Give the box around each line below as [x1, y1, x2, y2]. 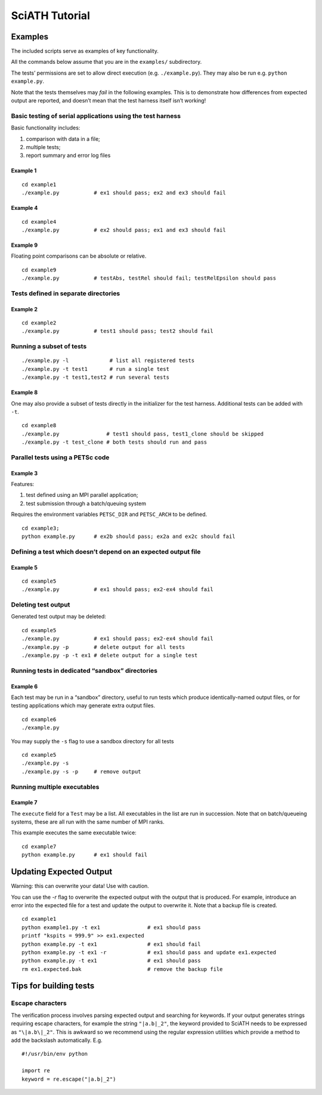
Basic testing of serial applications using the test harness [11, 112, 181, 120]
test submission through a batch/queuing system [26, 500, 146, 507]
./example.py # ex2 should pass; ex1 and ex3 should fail [21, 227, 226, 233]
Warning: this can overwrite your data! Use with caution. [11, 883, 149, 890]
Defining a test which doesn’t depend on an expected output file [11, 547, 201, 556]
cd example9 [21, 266, 57, 273]
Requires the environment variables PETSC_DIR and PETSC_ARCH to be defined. [11, 511, 208, 518]
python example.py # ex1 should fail [21, 852, 148, 858]
